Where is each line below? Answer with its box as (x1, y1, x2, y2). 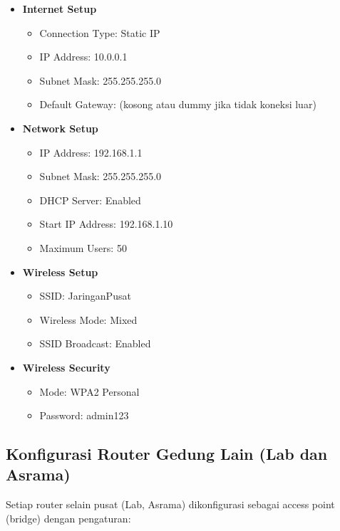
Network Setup (22, 120, 98, 135)
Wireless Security (22, 359, 110, 374)
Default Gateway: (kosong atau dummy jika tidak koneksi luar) (39, 97, 316, 112)
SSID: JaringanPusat (39, 288, 131, 303)
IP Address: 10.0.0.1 (39, 49, 128, 64)
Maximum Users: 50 (39, 240, 127, 255)
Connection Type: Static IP (39, 25, 160, 40)
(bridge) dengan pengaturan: (6, 510, 131, 525)
